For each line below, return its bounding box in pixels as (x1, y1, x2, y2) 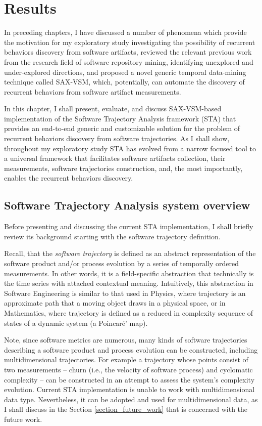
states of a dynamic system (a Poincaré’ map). (4, 317, 148, 328)
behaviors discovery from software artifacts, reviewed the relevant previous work (4, 47, 252, 57)
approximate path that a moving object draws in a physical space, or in (4, 297, 226, 308)
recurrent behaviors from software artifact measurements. (4, 86, 181, 97)
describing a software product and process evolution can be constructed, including (4, 344, 258, 355)
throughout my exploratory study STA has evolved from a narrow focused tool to (4, 143, 256, 153)
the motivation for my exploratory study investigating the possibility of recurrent (4, 36, 255, 47)
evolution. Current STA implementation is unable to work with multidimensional (4, 384, 255, 395)
